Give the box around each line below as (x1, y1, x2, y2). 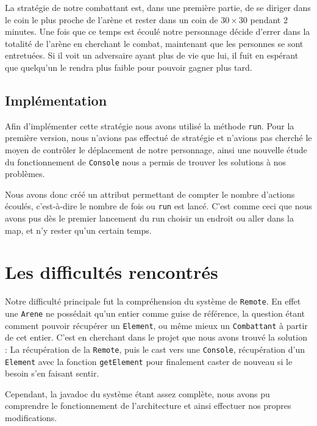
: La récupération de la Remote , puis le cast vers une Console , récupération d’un (5, 342, 305, 355)
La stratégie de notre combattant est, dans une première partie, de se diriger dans (5, 1, 311, 13)
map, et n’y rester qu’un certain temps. (5, 223, 152, 236)
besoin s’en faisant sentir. (5, 367, 99, 380)
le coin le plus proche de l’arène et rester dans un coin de (5, 13, 218, 26)
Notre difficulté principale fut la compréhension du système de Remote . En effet (5, 295, 301, 308)
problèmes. (5, 167, 45, 180)
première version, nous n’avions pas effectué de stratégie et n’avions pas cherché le (5, 131, 312, 144)
